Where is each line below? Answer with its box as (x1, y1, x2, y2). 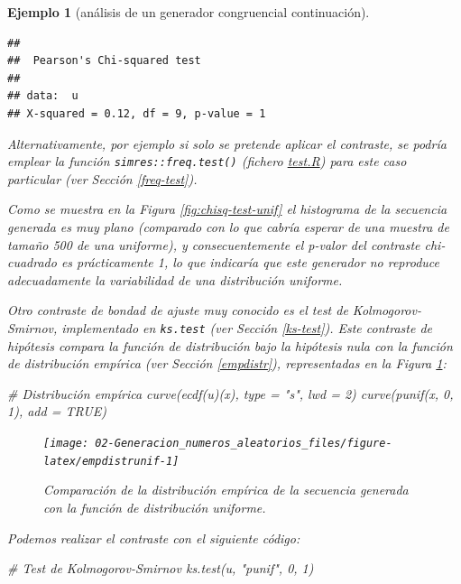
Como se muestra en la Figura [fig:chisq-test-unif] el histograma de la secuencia (7, 199, 447, 218)
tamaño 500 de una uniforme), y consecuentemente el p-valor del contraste (7, 235, 420, 254)
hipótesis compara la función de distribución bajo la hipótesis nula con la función (7, 336, 453, 355)
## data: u (7, 89, 78, 103)
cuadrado (7, 253, 57, 272)
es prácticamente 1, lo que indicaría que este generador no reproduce (60, 253, 439, 272)
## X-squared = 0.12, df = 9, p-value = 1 (7, 107, 266, 120)
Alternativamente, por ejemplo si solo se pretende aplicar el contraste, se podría (7, 134, 447, 153)
